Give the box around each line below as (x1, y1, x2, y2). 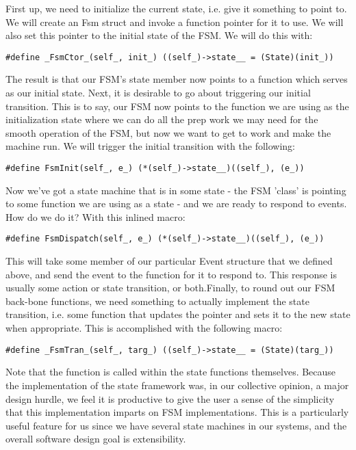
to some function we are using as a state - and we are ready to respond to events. (5, 196, 347, 211)
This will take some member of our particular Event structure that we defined (5, 254, 333, 268)
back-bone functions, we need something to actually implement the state (5, 293, 309, 308)
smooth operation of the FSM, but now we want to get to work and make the (5, 125, 331, 140)
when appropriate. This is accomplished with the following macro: (5, 321, 283, 335)
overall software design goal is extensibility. (5, 432, 186, 446)
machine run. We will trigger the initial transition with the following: (5, 139, 296, 153)
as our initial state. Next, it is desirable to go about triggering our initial (5, 85, 311, 100)
